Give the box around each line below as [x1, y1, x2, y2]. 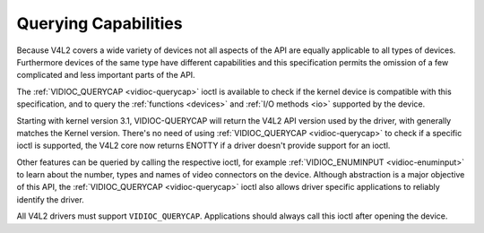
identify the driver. [16, 194, 84, 205]
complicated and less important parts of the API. [16, 70, 196, 81]
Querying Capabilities [16, 13, 183, 33]
